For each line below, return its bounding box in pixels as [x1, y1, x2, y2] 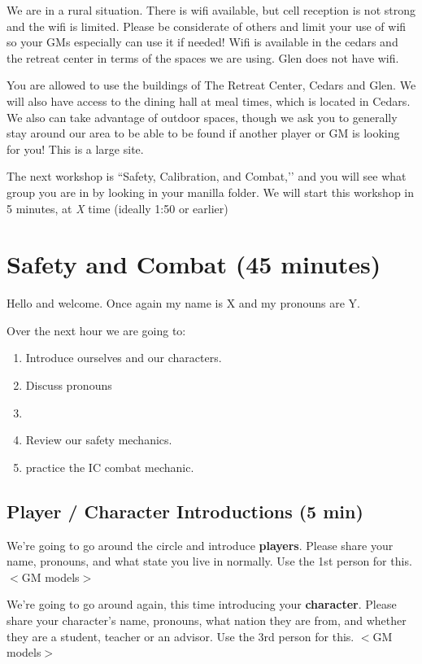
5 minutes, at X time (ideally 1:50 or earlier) [7, 199, 228, 216]
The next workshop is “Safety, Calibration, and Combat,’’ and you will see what [7, 168, 407, 185]
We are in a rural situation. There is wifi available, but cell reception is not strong [7, 2, 415, 18]
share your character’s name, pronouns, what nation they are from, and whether [7, 611, 407, 628]
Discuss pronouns [25, 377, 112, 394]
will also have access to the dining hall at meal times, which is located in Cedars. [7, 92, 411, 109]
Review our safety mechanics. [25, 431, 172, 448]
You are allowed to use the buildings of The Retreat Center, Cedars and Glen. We [7, 76, 416, 94]
